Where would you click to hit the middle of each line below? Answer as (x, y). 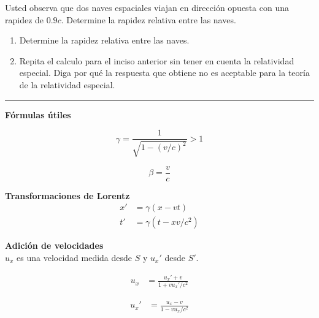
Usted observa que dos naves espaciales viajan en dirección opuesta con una (147, 7)
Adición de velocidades (54, 245)
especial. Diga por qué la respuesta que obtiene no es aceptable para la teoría (164, 73)
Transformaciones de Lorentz (67, 195)
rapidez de (25, 19)
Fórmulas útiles (38, 114)
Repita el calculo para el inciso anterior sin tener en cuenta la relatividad (157, 60)
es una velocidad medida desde (75, 257)
